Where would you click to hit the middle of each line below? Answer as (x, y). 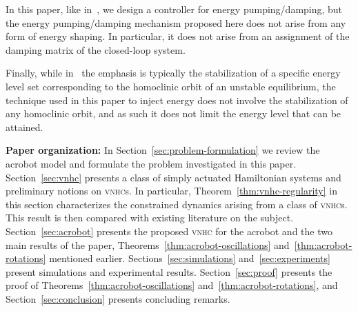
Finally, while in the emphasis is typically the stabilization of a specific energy (173, 73)
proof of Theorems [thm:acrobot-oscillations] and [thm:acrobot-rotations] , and (172, 285)
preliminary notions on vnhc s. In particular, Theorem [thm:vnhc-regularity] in (171, 191)
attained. (24, 127)
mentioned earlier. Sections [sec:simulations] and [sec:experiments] (190, 258)
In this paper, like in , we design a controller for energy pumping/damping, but (174, 9)
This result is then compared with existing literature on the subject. (150, 218)
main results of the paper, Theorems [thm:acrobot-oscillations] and (148, 244)
